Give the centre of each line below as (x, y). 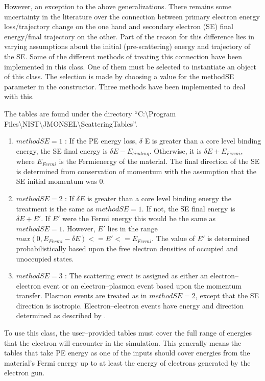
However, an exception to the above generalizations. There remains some (118, 6)
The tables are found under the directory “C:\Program (90, 113)
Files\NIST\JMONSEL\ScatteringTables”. (71, 123)
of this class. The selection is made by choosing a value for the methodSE (119, 76)
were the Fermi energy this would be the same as (139, 218)
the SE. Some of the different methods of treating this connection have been (123, 56)
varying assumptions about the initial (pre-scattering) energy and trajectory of (127, 46)
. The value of (173, 238)
